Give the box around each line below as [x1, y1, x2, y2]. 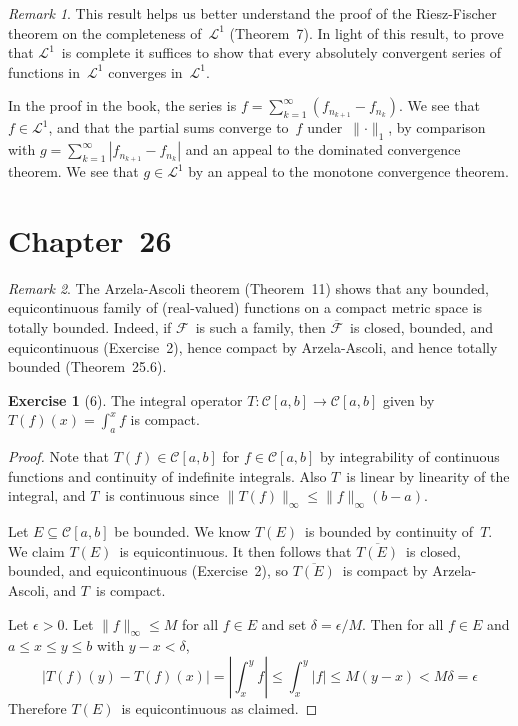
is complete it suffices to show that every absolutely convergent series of [61, 42, 502, 63]
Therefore [8, 698, 67, 718]
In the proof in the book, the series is [8, 95, 237, 116]
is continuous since [105, 485, 220, 506]
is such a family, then [195, 317, 326, 338]
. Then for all [362, 613, 444, 634]
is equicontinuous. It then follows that [119, 540, 352, 561]
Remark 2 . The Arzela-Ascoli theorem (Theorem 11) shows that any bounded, [8, 277, 489, 298]
